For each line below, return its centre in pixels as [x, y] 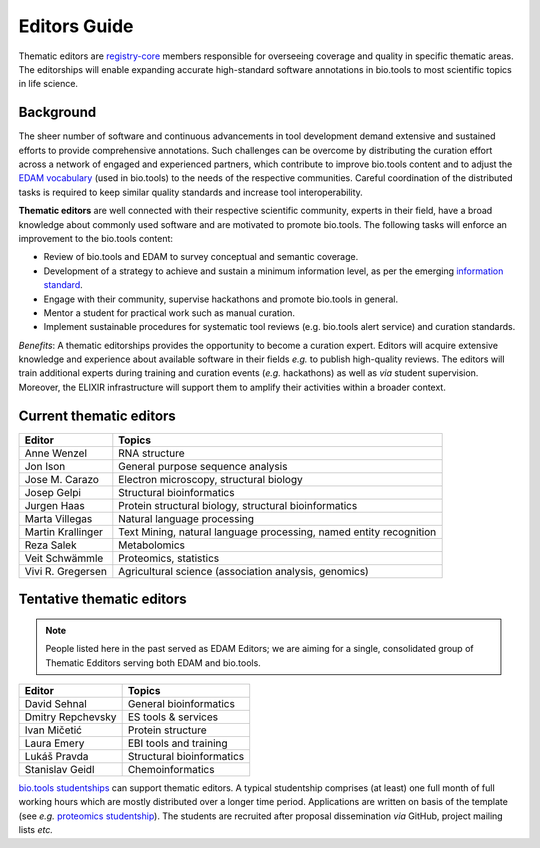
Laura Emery [54, 743]
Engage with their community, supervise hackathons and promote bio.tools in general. [221, 299]
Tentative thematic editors [102, 599]
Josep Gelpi [53, 492]
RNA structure [151, 453]
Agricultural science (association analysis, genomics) [243, 571]
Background [57, 112]
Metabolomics [151, 545]
